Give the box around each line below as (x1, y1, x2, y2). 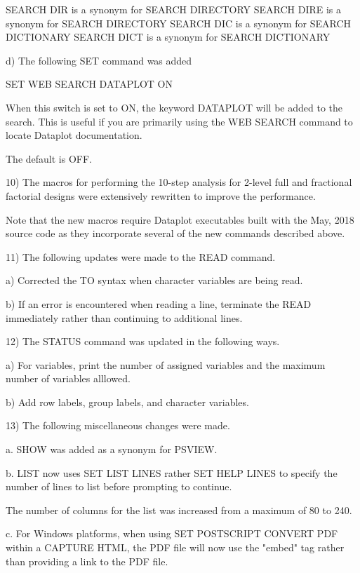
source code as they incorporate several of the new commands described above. (6, 226, 345, 241)
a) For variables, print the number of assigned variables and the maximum (6, 357, 326, 372)
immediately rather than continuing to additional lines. (6, 310, 243, 325)
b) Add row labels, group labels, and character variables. (6, 394, 249, 409)
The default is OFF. (6, 151, 92, 166)
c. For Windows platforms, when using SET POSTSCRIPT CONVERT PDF (6, 526, 338, 541)
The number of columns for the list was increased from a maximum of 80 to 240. (6, 502, 352, 517)
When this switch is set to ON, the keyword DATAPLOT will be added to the (6, 100, 343, 114)
